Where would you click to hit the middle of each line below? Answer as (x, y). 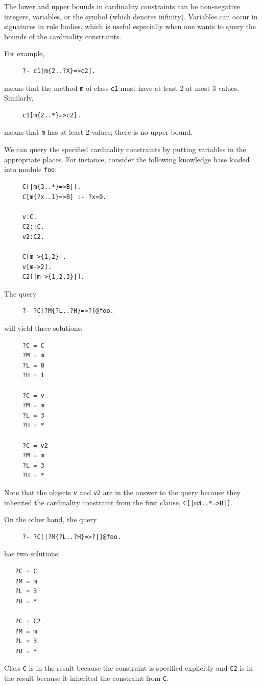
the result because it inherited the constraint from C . (87, 678)
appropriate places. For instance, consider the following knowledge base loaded (127, 159)
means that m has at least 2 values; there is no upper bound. (98, 132)
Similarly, (19, 98)
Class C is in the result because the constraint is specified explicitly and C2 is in (128, 668)
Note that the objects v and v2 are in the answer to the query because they (122, 492)
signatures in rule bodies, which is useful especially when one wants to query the (130, 26)
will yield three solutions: (43, 328)
